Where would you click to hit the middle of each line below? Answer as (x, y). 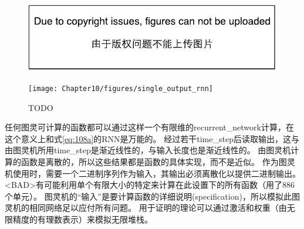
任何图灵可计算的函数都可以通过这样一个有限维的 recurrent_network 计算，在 (149, 127)
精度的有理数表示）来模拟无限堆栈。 (82, 219)
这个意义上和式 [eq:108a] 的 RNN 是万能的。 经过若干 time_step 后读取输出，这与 (152, 138)
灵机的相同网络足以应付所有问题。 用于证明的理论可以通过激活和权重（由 (146, 208)
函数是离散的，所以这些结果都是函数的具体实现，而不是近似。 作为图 (154, 161)
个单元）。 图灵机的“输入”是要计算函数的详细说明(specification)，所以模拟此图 (152, 196)
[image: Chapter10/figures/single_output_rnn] (121, 88)
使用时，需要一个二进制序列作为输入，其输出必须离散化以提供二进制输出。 (156, 173)
